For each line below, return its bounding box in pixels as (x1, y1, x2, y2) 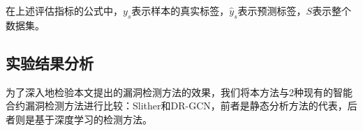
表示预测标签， (237, 3, 306, 17)
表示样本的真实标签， (131, 3, 230, 17)
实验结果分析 (6, 52, 94, 73)
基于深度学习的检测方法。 (34, 111, 152, 126)
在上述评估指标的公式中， (6, 3, 123, 17)
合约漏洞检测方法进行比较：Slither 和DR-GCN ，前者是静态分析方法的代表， (6, 98, 348, 113)
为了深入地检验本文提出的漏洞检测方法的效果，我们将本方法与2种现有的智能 (6, 84, 353, 99)
